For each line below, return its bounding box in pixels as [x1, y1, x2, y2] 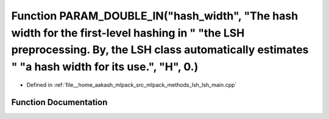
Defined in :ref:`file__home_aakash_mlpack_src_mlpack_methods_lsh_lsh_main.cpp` [26, 81, 237, 88]
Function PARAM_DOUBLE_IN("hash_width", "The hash [11, 9, 299, 22]
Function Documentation [11, 97, 108, 107]
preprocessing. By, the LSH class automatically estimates [11, 43, 309, 57]
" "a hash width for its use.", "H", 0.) [11, 60, 199, 74]
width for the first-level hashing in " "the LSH [11, 26, 245, 39]
